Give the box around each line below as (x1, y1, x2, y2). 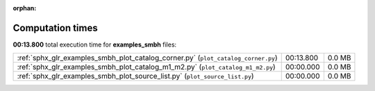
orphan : (12, 4, 37, 12)
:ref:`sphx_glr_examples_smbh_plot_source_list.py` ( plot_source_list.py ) (17, 72, 254, 81)
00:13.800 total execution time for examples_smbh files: (12, 40, 177, 49)
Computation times (12, 22, 98, 34)
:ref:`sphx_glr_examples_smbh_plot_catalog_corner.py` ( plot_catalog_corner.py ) (17, 53, 278, 63)
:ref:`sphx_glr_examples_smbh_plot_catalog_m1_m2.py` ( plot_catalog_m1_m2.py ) (17, 63, 276, 72)
